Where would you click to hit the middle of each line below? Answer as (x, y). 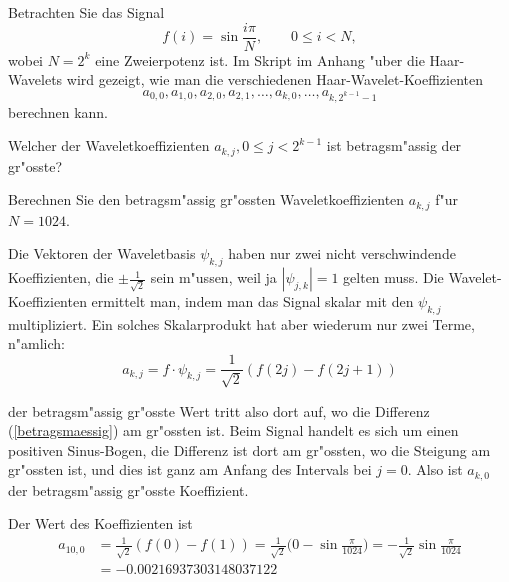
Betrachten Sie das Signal (86, 12)
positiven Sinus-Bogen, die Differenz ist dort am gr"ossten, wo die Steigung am (249, 449)
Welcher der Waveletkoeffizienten (109, 145)
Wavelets (35, 79)
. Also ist (435, 469)
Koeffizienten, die (61, 277)
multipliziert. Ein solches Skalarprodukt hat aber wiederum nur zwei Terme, (241, 323)
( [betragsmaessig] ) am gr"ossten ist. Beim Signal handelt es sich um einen (233, 430)
